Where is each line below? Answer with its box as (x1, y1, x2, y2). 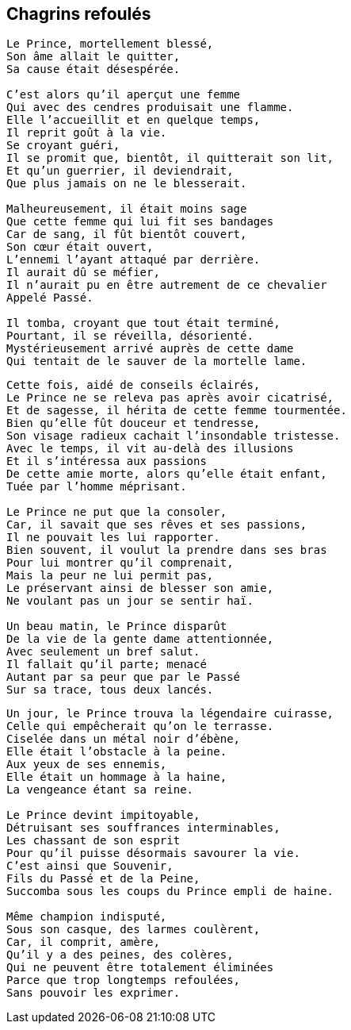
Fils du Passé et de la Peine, (6, 872, 200, 886)
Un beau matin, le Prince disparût (6, 620, 227, 633)
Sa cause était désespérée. (6, 63, 181, 76)
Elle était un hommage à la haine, (6, 771, 227, 784)
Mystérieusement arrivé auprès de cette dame (6, 342, 294, 356)
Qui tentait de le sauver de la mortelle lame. (6, 355, 307, 368)
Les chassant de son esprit (6, 834, 181, 847)
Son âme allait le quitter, (6, 50, 181, 63)
